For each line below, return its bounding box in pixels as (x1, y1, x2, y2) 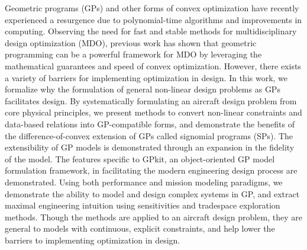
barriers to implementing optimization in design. (5, 233, 180, 246)
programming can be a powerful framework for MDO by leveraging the (5, 48, 262, 60)
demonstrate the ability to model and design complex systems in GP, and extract (5, 187, 300, 200)
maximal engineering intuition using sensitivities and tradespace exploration (5, 199, 280, 211)
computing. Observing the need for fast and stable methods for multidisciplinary (5, 25, 297, 37)
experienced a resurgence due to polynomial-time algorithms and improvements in (5, 13, 302, 25)
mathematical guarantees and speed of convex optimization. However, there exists (5, 59, 301, 72)
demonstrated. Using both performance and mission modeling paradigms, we (5, 175, 283, 188)
